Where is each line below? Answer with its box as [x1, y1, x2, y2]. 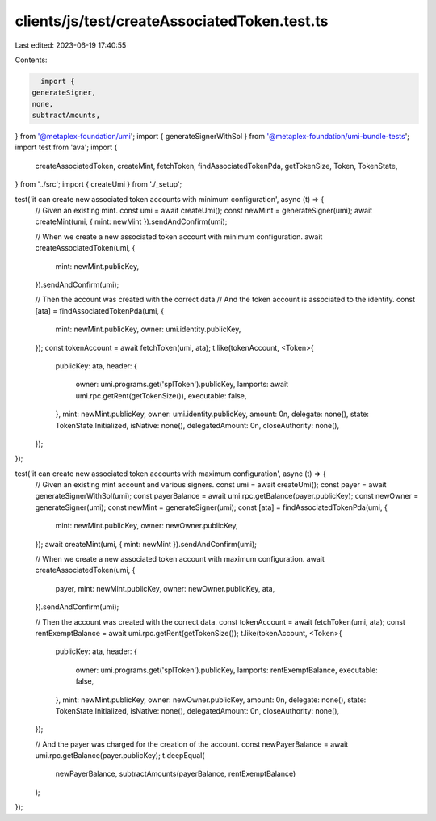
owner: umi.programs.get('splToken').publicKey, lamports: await [75, 380, 289, 389]
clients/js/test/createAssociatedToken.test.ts [15, 12, 329, 30]
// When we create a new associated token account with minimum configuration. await [35, 231, 323, 242]
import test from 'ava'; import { [15, 142, 118, 153]
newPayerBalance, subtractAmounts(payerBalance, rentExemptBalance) [55, 768, 296, 779]
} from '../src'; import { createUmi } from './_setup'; [15, 179, 182, 189]
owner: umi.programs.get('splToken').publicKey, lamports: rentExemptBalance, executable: [75, 665, 379, 675]
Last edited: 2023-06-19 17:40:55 [15, 40, 127, 50]
